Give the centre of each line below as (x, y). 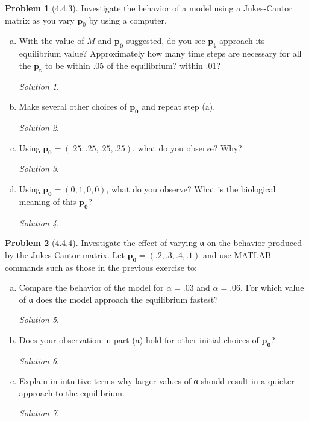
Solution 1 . (39, 86)
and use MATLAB (237, 254)
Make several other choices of (73, 106)
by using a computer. (128, 20)
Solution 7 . (39, 413)
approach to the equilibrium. (72, 392)
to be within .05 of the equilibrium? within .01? (133, 65)
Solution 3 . (39, 169)
